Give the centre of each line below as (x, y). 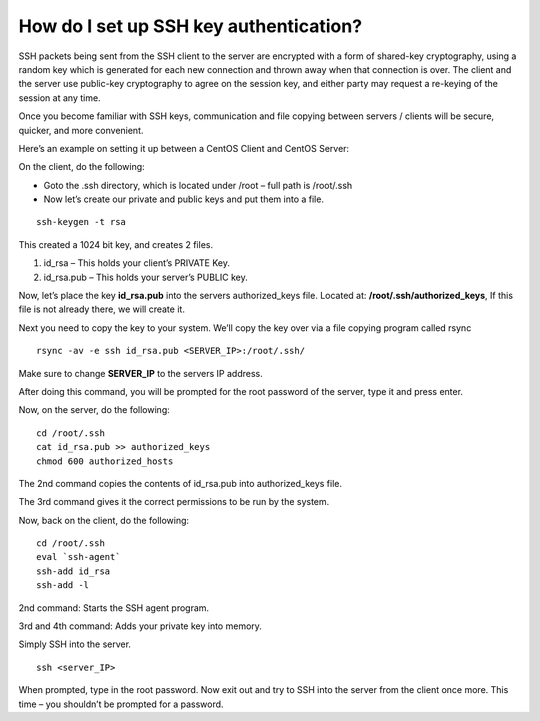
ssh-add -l (63, 585)
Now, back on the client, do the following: (104, 520)
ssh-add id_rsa (73, 571)
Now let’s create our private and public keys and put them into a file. (184, 199)
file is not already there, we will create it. (101, 309)
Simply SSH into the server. (75, 644)
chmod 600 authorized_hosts (105, 461)
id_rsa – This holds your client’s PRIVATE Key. (136, 263)
